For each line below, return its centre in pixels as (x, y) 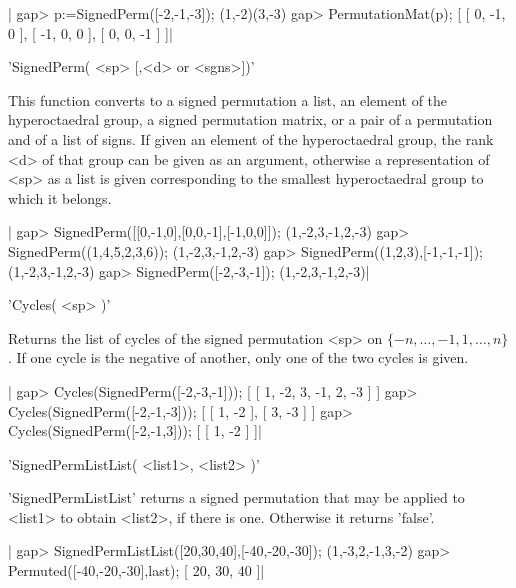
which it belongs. (60, 197)
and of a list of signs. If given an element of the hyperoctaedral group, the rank (251, 138)
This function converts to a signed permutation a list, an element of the (228, 99)
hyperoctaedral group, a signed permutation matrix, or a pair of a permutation (250, 119)
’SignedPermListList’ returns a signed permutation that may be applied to (236, 497)
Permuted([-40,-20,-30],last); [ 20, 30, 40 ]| (136, 570)
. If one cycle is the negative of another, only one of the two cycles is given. (238, 357)
